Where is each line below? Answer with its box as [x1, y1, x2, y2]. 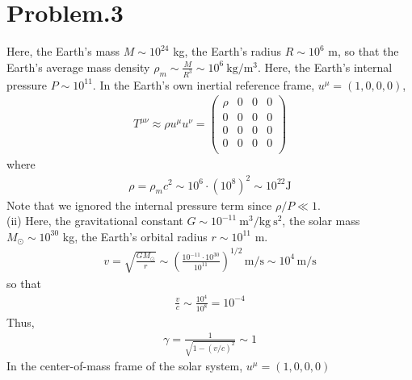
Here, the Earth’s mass [6, 43, 120, 60]
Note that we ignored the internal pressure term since [6, 196, 272, 213]
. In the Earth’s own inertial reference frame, [92, 76, 315, 93]
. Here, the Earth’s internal [258, 58, 393, 75]
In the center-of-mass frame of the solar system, [6, 357, 243, 374]
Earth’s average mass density [6, 58, 150, 75]
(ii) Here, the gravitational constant [6, 212, 183, 229]
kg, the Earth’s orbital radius [62, 228, 208, 244]
